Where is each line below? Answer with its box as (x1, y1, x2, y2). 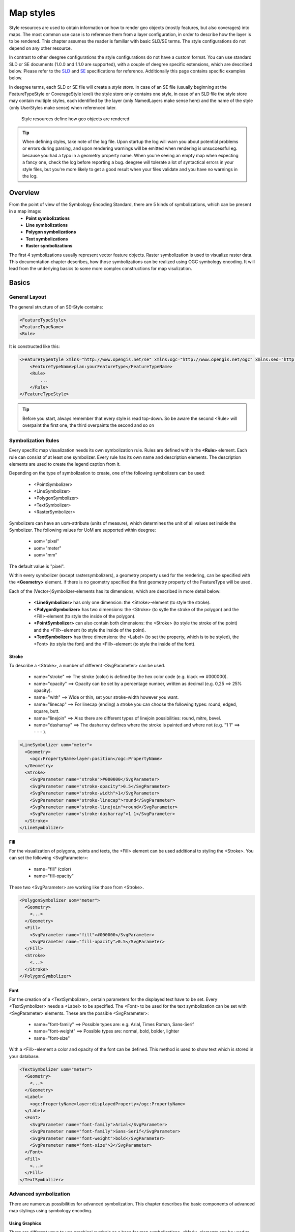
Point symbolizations (26, 215, 70, 221)
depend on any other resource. (9, 45, 72, 51)
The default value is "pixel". (9, 563, 65, 569)
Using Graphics (9, 1220, 42, 1226)
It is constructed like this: (9, 343, 60, 349)
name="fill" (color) (33, 866, 71, 872)
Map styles (9, 7, 56, 18)
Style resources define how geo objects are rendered (21, 116, 130, 122)
